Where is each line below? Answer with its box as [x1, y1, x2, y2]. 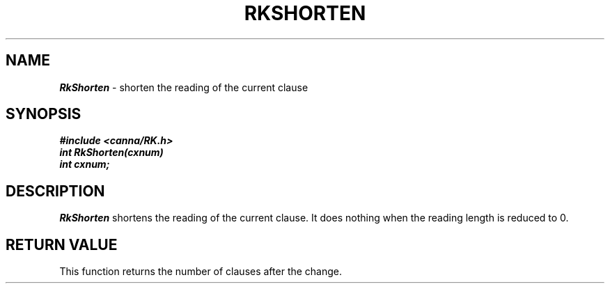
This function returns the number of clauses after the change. [59, 265, 343, 278]
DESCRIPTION [6, 182, 105, 200]
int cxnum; [59, 158, 110, 171]
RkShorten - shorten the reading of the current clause [59, 81, 308, 93]
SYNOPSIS [6, 105, 81, 123]
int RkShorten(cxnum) [59, 146, 164, 159]
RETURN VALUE [6, 235, 118, 253]
